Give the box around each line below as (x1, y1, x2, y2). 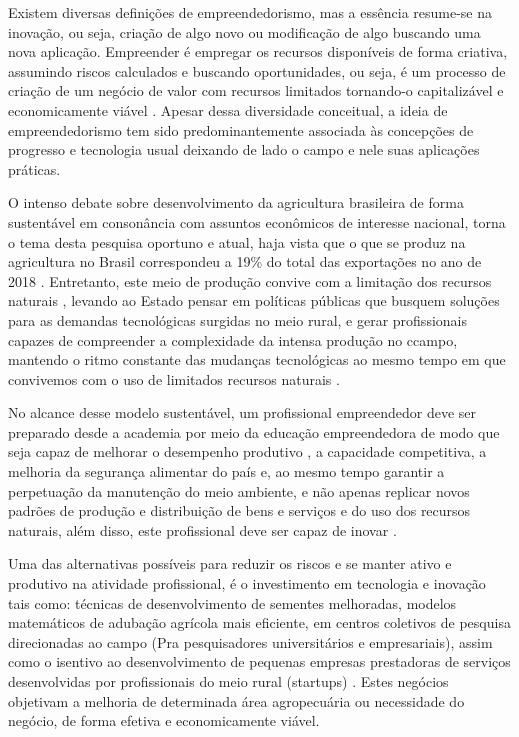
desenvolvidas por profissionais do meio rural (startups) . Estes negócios (8, 671, 449, 691)
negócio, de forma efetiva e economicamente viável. (8, 710, 320, 731)
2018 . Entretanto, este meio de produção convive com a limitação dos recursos (8, 270, 492, 291)
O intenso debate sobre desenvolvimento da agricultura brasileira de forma (8, 192, 464, 213)
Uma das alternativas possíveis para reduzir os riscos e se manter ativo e (8, 553, 452, 574)
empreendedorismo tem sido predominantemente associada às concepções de (8, 119, 474, 140)
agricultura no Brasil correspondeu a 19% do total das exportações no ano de (8, 251, 482, 272)
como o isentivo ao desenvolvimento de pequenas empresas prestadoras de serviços (8, 651, 511, 672)
